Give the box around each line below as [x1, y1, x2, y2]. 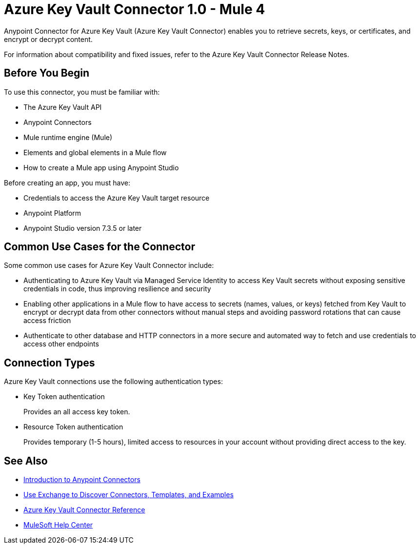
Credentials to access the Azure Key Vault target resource [23, 193, 210, 202]
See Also [4, 454, 48, 467]
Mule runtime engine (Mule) [23, 133, 113, 142]
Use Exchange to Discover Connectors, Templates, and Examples [23, 490, 234, 499]
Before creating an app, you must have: [4, 178, 131, 187]
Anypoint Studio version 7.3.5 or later [23, 223, 142, 232]
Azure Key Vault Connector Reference [23, 506, 145, 514]
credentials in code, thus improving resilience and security [23, 284, 211, 293]
